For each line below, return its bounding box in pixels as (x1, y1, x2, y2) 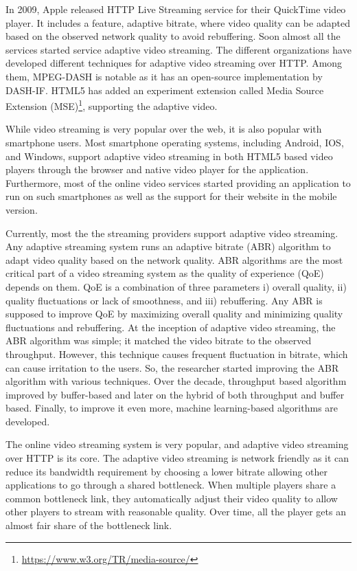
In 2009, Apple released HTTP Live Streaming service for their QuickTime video (5, 2, 346, 16)
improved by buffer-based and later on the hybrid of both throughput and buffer (5, 387, 345, 401)
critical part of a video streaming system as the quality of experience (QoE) (5, 266, 324, 280)
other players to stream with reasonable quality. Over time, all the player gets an (5, 504, 346, 519)
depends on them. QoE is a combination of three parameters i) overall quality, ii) (5, 279, 347, 293)
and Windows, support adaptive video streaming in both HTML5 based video (5, 148, 333, 163)
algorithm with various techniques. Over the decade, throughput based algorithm (5, 374, 347, 388)
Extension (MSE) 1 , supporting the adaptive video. (5, 97, 218, 113)
